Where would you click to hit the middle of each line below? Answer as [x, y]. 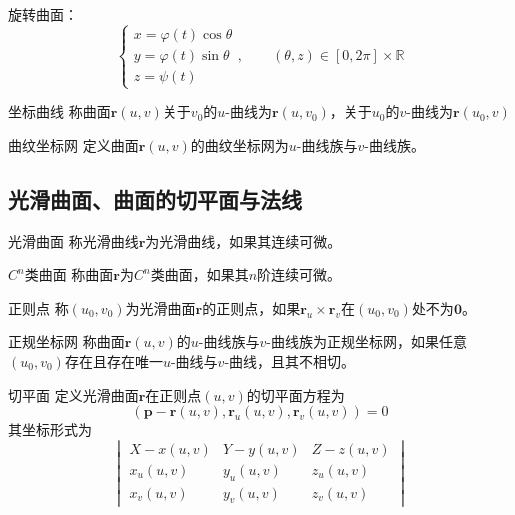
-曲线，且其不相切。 [290, 360]
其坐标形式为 [50, 429]
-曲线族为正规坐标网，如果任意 [366, 341]
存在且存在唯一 [113, 360]
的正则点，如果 [251, 307]
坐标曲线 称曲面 [59, 111]
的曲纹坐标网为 [239, 144]
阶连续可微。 [299, 274]
